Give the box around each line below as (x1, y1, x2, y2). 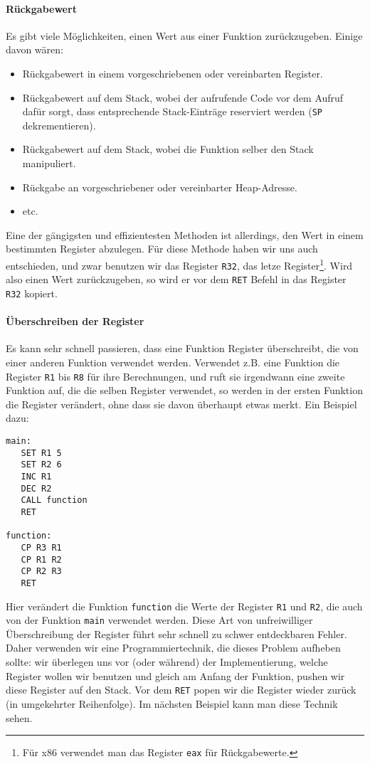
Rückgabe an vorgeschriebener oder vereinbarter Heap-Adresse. (22, 179, 297, 194)
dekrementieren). (22, 117, 96, 132)
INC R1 (21, 472, 52, 482)
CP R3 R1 (21, 542, 62, 553)
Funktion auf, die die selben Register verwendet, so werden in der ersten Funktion (6, 383, 363, 398)
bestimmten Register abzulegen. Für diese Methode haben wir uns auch (6, 241, 318, 256)
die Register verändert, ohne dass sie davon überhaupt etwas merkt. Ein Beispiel (6, 396, 357, 411)
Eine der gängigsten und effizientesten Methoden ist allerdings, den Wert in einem (6, 227, 364, 242)
